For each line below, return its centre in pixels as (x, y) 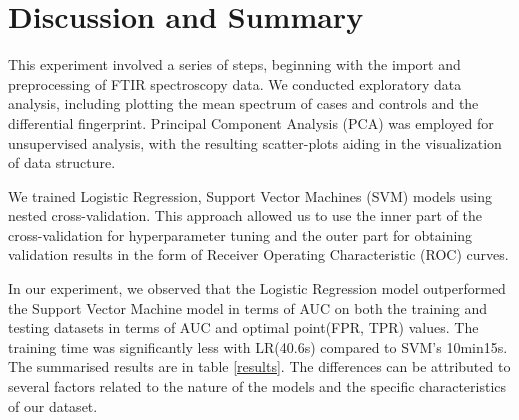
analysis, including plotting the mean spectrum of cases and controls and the (243, 103)
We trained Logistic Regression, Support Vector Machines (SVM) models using (250, 195)
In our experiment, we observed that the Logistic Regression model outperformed (257, 288)
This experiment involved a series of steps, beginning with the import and (234, 64)
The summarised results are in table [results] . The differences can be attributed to (259, 366)
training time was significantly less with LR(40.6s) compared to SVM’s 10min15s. (258, 346)
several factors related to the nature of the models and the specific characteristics (257, 386)
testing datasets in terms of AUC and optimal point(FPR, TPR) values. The (243, 327)
